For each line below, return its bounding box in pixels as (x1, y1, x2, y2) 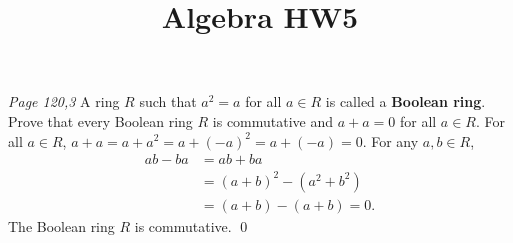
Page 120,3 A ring (8, 91, 120, 112)
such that (139, 91, 197, 112)
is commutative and (212, 110, 334, 131)
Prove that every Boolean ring (8, 110, 193, 131)
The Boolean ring (8, 215, 115, 236)
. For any (362, 130, 419, 151)
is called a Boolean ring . (325, 91, 486, 112)
